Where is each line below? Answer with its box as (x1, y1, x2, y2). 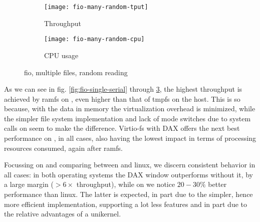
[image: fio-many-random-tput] (44, 4, 148, 11)
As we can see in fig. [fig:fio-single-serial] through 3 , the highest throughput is (4, 84, 242, 94)
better (208, 179, 227, 189)
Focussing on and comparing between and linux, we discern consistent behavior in (4, 159, 255, 170)
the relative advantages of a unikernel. (4, 208, 121, 219)
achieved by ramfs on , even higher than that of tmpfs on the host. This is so (4, 93, 240, 104)
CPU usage (44, 50, 79, 60)
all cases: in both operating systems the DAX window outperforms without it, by (4, 169, 253, 179)
